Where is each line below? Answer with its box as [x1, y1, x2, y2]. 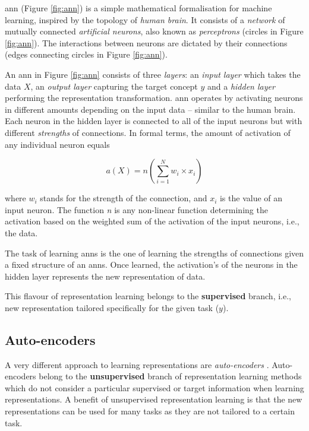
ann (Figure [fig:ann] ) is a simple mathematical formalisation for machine [5, 2, 272, 14]
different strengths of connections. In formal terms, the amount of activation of [5, 126, 291, 138]
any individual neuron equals [5, 138, 110, 150]
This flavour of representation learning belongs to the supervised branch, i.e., [5, 290, 291, 302]
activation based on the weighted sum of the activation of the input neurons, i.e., [5, 215, 299, 227]
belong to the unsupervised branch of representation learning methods [39, 370, 302, 382]
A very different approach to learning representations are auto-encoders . [5, 358, 269, 370]
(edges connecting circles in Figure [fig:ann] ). [5, 48, 168, 61]
